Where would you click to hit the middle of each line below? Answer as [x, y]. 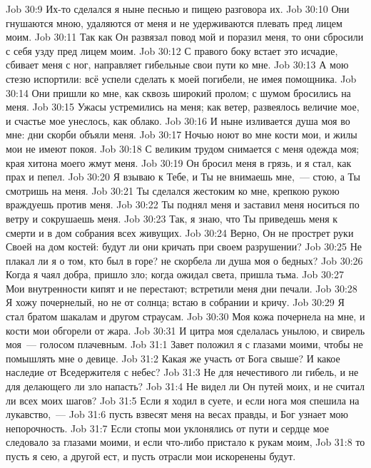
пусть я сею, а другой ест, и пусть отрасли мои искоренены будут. [151, 456]
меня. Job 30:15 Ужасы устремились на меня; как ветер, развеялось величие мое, [183, 107]
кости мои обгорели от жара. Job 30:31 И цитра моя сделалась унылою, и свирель [185, 330]
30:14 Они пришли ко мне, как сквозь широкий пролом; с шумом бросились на [178, 92]
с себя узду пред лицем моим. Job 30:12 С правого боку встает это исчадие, [172, 50]
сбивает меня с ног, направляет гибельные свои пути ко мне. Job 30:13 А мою [177, 65]
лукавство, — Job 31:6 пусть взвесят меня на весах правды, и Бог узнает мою [177, 414]
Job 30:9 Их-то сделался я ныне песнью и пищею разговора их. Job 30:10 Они [178, 9]
